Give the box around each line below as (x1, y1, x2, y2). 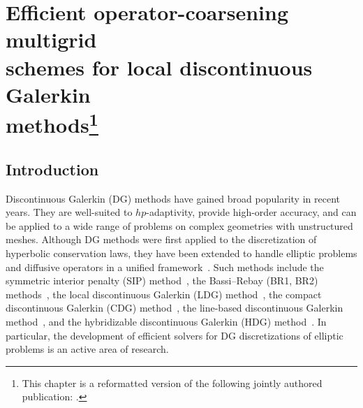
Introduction (6, 158, 99, 180)
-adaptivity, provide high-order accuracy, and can (146, 205, 357, 219)
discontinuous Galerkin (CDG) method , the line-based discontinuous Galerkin (6, 300, 343, 315)
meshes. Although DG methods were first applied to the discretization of (6, 232, 317, 247)
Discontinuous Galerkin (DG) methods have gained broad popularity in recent (6, 191, 340, 205)
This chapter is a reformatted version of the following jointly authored (22, 375, 323, 390)
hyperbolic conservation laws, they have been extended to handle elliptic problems (6, 246, 357, 261)
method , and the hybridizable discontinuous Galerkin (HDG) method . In (6, 314, 327, 328)
